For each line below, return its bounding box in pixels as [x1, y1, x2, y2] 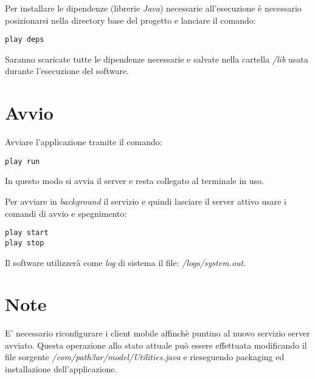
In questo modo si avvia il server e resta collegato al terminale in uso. [5, 174, 264, 187]
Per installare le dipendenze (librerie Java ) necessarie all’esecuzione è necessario [5, 2, 302, 14]
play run [5, 157, 40, 166]
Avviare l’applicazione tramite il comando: [5, 135, 162, 148]
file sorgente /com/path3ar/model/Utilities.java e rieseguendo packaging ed [5, 350, 285, 363]
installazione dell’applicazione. [5, 363, 117, 375]
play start [5, 228, 49, 237]
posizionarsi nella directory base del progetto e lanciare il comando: [5, 13, 256, 26]
